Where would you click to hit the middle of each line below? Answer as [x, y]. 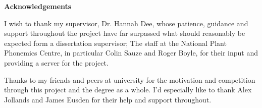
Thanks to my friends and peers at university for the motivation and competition [130, 79]
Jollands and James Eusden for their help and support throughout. [108, 99]
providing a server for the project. [56, 62]
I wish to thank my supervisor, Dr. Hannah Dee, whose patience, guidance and [126, 23]
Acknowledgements [38, 6]
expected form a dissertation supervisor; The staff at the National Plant [115, 43]
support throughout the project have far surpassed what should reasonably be [125, 33]
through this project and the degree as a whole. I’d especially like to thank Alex [128, 90]
